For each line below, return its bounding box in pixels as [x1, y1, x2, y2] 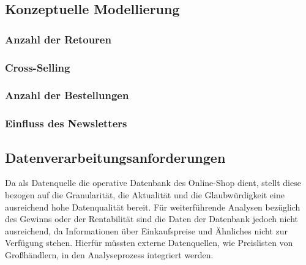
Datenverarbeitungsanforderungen [5, 147, 226, 166]
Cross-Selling [5, 59, 70, 75]
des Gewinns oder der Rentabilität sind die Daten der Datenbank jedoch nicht [5, 212, 298, 225]
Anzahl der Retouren [5, 31, 111, 47]
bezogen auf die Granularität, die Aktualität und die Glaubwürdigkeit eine [5, 188, 285, 201]
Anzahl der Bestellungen [5, 88, 129, 103]
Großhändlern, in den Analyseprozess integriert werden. [5, 248, 214, 261]
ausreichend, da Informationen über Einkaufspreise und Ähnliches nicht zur [5, 224, 288, 237]
